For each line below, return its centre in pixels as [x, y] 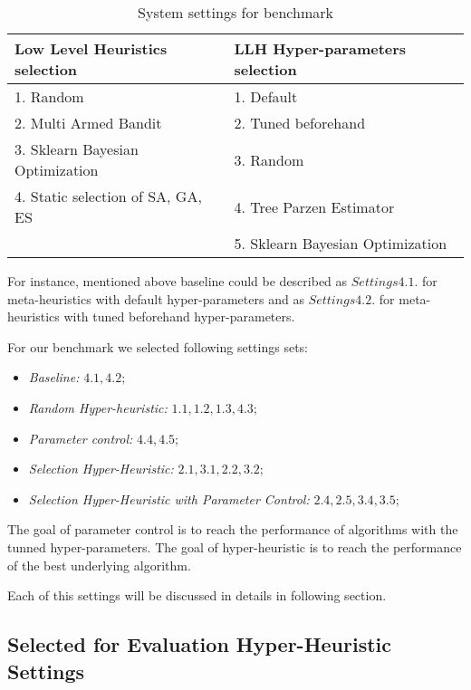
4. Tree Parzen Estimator [314, 206]
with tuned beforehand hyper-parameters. [179, 316]
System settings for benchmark [235, 12]
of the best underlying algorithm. [99, 565]
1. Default [266, 96]
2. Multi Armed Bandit [88, 123]
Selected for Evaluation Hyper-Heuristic [200, 644]
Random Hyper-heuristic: [98, 407]
